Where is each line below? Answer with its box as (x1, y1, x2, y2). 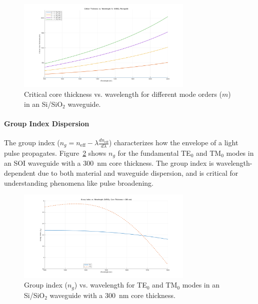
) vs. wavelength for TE (74, 280, 147, 290)
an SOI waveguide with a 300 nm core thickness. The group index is (4, 158, 214, 168)
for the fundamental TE (117, 147, 191, 158)
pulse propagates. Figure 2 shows (4, 147, 106, 158)
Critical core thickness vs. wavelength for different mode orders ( (24, 89, 222, 99)
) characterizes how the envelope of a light (109, 137, 238, 148)
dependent (4, 167, 36, 178)
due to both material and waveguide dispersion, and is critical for (37, 167, 238, 178)
